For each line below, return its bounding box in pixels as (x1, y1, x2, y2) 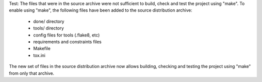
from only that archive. (9, 70, 54, 76)
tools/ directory (33, 25, 64, 31)
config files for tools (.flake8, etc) (33, 32, 100, 38)
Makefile (33, 46, 51, 51)
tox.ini (33, 52, 46, 58)
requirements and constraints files (33, 39, 102, 45)
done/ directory (33, 18, 65, 24)
